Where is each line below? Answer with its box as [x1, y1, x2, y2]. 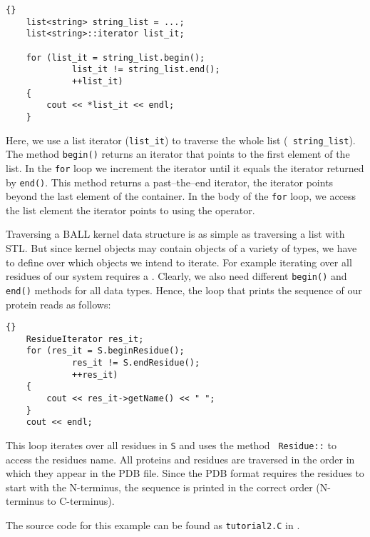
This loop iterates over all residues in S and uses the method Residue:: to [6, 438, 336, 453]
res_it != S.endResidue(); [72, 358, 200, 368]
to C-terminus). [47, 493, 115, 508]
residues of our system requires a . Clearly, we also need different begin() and [6, 268, 347, 283]
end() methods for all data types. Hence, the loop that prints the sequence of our [6, 282, 362, 297]
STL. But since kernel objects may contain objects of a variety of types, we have [6, 241, 357, 256]
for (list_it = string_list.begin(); [26, 52, 205, 63]
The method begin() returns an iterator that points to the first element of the [6, 146, 350, 161]
